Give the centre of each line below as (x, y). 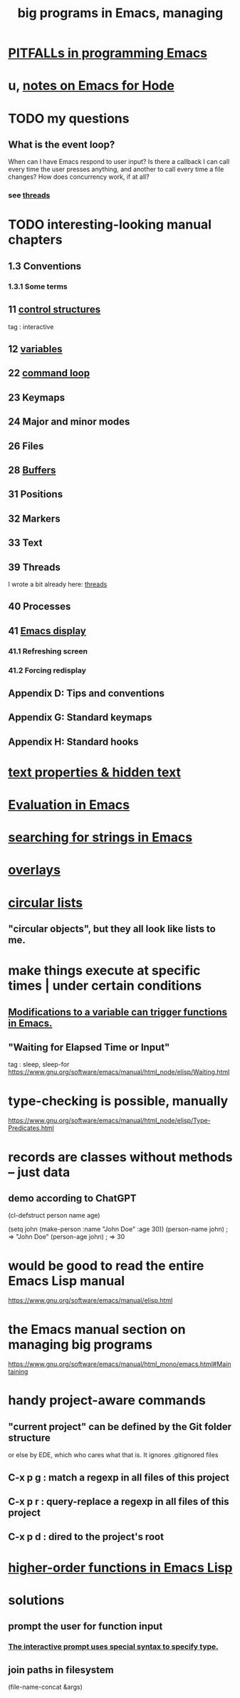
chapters (35, 240)
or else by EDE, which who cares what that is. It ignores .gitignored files (113, 1455)
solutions (36, 1600)
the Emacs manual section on (97, 1329)
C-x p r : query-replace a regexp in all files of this (119, 1502)
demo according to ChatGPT (73, 1198)
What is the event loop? (62, 144)
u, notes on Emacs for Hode (92, 86)
